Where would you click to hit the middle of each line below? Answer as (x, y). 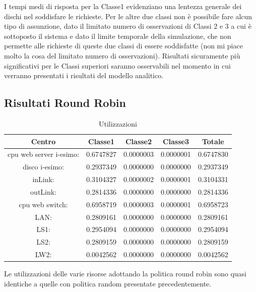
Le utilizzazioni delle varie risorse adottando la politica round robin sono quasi (125, 274)
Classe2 (139, 141)
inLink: (43, 179)
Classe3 (176, 141)
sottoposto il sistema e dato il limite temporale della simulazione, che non (118, 36)
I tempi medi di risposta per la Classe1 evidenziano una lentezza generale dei (123, 6)
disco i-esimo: (43, 167)
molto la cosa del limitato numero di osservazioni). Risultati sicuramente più (122, 55)
